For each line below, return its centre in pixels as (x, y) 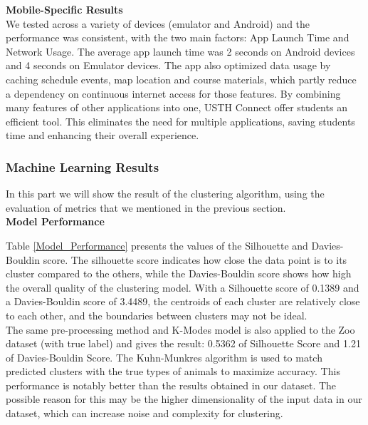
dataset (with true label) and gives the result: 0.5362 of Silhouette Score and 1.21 (183, 343)
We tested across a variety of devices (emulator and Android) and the (158, 23)
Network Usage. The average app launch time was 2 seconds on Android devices (180, 51)
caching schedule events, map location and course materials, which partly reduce (181, 79)
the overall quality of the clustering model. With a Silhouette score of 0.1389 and (183, 287)
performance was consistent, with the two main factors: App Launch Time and (178, 37)
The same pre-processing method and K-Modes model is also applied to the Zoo (180, 329)
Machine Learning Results (83, 167)
